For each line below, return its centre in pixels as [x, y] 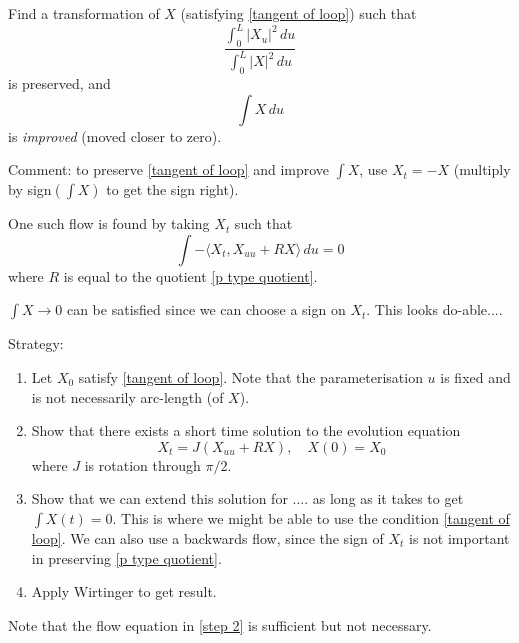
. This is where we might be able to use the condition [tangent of [311, 518]
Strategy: [36, 343]
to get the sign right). [172, 189]
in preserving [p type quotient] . [126, 557]
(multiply [482, 169]
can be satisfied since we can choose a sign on [206, 309]
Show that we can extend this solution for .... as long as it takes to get [247, 498]
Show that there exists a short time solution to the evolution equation [246, 430]
